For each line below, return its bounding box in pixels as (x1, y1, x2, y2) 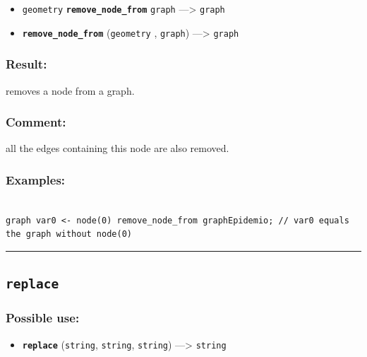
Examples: (6, 170, 66, 188)
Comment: (6, 113, 66, 131)
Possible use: (6, 309, 80, 327)
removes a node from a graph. (6, 83, 135, 98)
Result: (6, 55, 47, 73)
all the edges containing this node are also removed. (6, 141, 229, 156)
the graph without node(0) (6, 229, 132, 240)
